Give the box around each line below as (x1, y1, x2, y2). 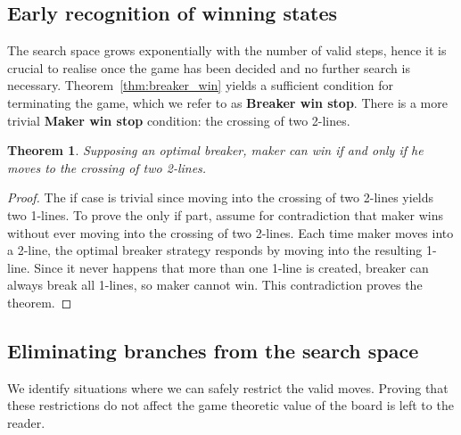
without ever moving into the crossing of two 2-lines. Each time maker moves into (7, 223, 454, 242)
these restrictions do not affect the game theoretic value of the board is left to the (7, 396, 454, 414)
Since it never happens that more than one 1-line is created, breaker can (34, 258, 429, 276)
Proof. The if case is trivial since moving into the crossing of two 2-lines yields (7, 188, 434, 207)
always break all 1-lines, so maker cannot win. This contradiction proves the (7, 275, 423, 294)
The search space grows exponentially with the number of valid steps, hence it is (7, 41, 447, 60)
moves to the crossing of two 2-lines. (7, 158, 207, 176)
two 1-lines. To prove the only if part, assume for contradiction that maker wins (7, 205, 443, 224)
